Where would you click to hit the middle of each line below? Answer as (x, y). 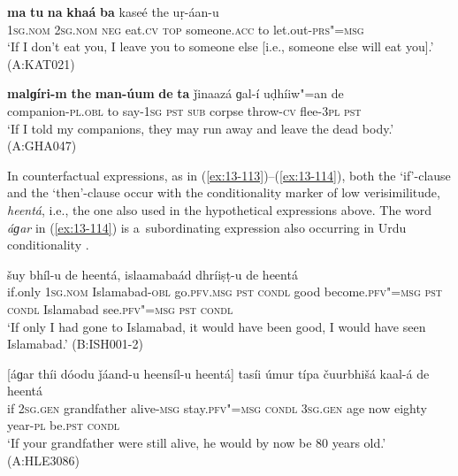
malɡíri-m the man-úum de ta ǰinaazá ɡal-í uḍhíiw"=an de (176, 93)
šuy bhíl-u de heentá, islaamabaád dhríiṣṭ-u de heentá (153, 274)
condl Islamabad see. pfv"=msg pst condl (120, 308)
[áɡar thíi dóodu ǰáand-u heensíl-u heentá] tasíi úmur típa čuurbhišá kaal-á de (218, 373)
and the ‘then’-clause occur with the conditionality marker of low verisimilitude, (224, 192)
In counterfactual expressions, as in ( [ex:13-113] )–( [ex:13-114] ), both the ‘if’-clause (229, 175)
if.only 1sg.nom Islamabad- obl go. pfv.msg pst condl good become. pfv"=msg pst (225, 292)
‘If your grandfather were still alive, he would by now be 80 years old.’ (197, 443)
